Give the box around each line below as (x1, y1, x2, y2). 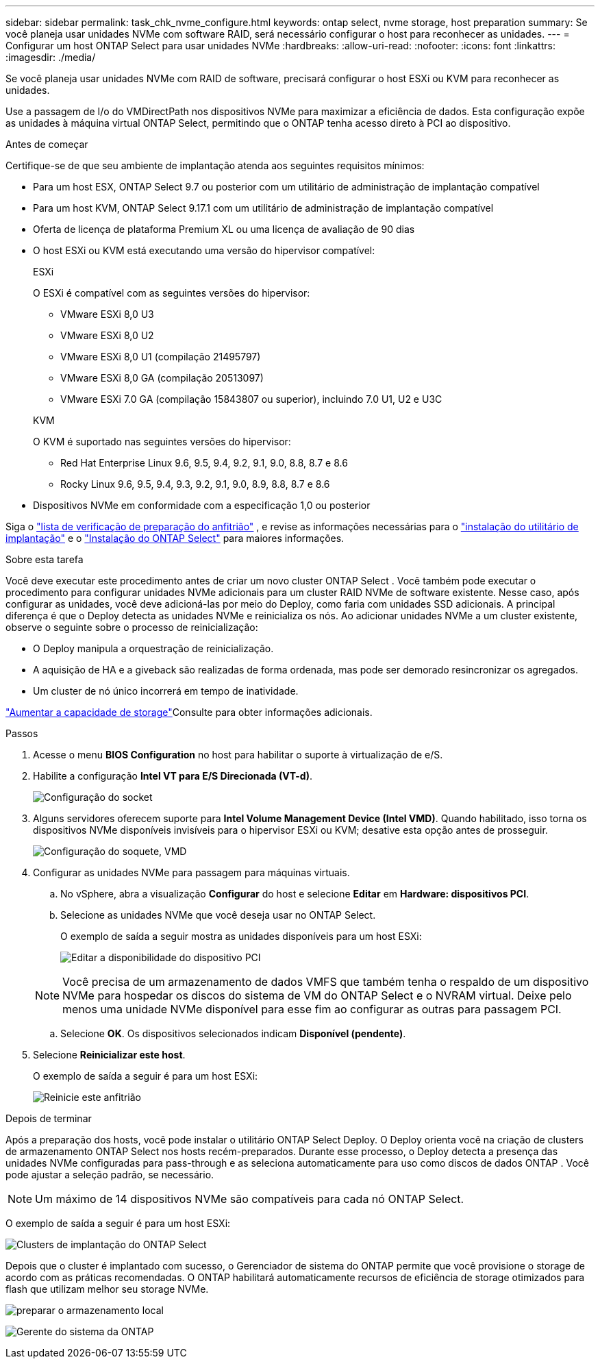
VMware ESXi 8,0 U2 (60, 330, 154, 341)
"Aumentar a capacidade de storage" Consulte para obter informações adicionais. (5, 706, 373, 718)
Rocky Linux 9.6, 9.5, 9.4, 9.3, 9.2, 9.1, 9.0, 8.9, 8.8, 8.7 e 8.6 (60, 478, 330, 490)
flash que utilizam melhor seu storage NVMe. (5, 1283, 209, 1295)
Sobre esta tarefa (5, 554, 84, 565)
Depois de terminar (5, 1113, 92, 1124)
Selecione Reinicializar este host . (33, 1049, 186, 1061)
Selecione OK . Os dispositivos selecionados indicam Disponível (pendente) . (60, 1028, 406, 1039)
